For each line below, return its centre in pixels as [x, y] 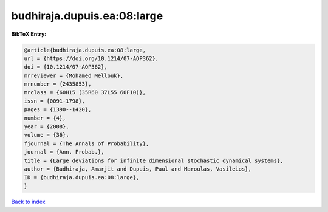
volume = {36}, [46, 135]
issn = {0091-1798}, [54, 101]
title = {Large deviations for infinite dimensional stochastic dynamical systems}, [154, 160]
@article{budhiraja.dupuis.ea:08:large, [85, 50]
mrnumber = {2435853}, [58, 84]
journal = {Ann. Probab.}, [64, 152]
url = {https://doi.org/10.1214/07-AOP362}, [91, 58]
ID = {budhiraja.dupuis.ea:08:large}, [82, 177]
